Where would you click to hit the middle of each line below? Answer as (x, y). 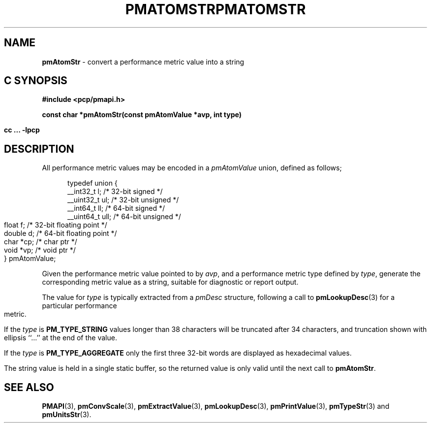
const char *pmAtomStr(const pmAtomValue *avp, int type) (142, 115)
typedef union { (92, 183)
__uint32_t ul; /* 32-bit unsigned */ (123, 200)
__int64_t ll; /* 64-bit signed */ (116, 208)
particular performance (79, 306)
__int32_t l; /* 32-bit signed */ (115, 192)
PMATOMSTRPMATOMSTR (215, 9)
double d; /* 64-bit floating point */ (61, 233)
